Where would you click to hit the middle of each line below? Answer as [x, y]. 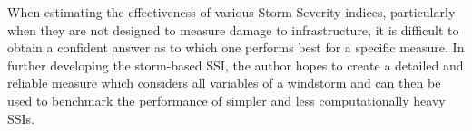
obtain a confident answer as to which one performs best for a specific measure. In [236, 47]
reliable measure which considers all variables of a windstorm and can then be [224, 83]
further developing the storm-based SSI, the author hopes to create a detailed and [236, 65]
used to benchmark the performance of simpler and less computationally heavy [226, 100]
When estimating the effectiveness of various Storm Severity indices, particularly [231, 12]
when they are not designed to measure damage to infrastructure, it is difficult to [233, 29]
